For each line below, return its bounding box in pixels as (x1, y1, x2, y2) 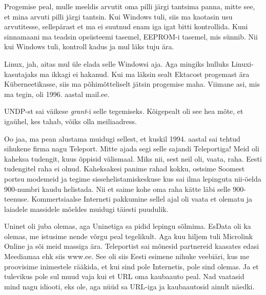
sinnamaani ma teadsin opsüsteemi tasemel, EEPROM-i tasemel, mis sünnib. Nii (4, 31, 258, 42)
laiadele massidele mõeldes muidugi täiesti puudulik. (4, 203, 169, 214)
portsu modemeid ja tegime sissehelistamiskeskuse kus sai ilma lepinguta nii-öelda (4, 173, 261, 184)
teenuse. (4, 193, 29, 204)
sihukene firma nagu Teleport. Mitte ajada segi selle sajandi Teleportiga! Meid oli (4, 143, 259, 154)
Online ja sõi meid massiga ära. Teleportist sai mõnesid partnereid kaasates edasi (4, 241, 259, 251)
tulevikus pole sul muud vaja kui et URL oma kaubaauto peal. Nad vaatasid (4, 271, 244, 282)
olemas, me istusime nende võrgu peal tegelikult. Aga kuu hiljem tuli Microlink (4, 230, 253, 241)
